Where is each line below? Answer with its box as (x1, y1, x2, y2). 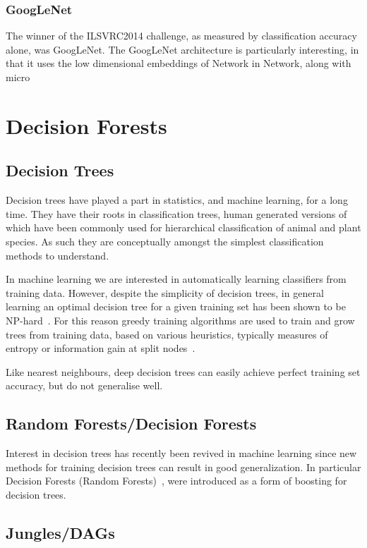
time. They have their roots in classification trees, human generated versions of (6, 206, 347, 221)
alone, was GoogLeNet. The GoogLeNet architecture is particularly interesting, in (6, 42, 359, 56)
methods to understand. (6, 248, 109, 262)
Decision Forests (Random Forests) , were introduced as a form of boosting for (6, 473, 347, 488)
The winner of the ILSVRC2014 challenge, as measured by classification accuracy (6, 28, 357, 43)
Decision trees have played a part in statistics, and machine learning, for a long (6, 193, 348, 207)
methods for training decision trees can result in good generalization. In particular (6, 459, 361, 474)
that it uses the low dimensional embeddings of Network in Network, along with (6, 56, 351, 71)
